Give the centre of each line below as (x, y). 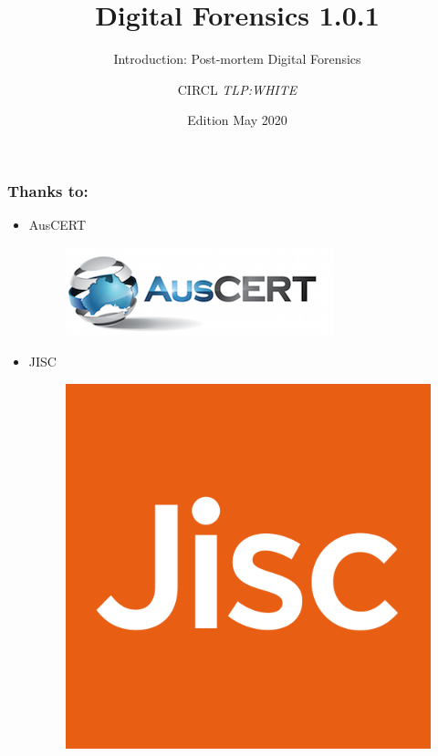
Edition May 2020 (237, 120)
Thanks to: (48, 190)
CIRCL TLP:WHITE (237, 89)
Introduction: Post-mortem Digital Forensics (237, 59)
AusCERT (57, 225)
